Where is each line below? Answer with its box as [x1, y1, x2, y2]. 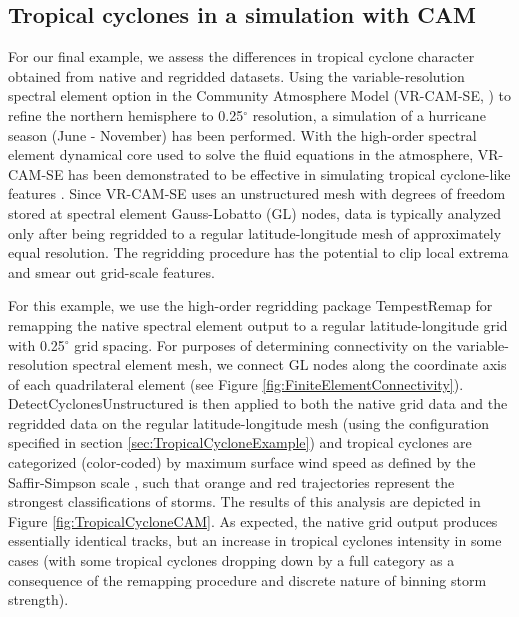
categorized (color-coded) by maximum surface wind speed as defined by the [8, 452, 476, 473]
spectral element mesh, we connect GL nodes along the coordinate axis [72, 354, 507, 375]
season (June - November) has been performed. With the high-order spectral [8, 124, 477, 145]
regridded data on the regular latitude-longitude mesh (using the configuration [8, 412, 490, 433]
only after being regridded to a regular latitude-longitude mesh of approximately [8, 222, 502, 243]
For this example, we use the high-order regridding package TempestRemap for [8, 295, 493, 316]
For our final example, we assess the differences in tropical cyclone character [8, 46, 475, 67]
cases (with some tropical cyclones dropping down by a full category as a [8, 550, 455, 571]
